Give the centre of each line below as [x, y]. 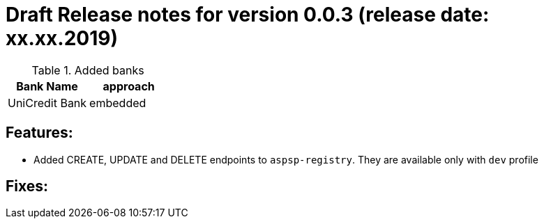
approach [129, 86]
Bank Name [47, 86]
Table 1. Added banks [88, 70]
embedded [118, 103]
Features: [39, 133]
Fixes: [27, 186]
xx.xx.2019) [62, 38]
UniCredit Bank [47, 103]
